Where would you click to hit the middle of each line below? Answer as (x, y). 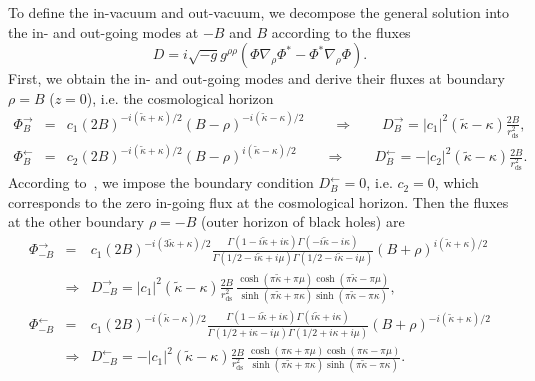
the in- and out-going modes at (103, 31)
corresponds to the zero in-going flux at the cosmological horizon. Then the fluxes (258, 201)
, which (456, 182)
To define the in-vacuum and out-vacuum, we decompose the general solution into (259, 12)
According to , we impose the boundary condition (161, 182)
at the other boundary (76, 221)
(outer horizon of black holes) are (303, 221)
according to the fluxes (341, 31)
